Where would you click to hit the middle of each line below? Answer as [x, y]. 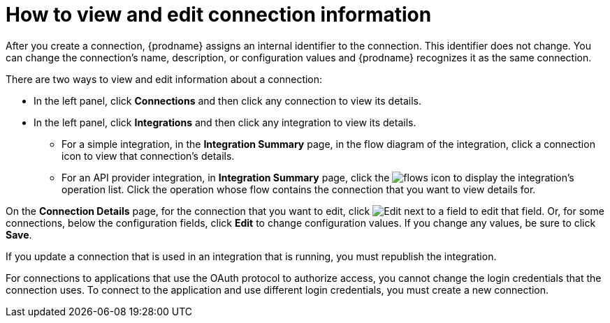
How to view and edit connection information [219, 15]
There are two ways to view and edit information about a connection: [164, 79]
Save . [19, 234]
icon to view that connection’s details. [148, 156]
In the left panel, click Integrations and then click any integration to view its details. [225, 122]
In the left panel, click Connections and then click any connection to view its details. [228, 100]
